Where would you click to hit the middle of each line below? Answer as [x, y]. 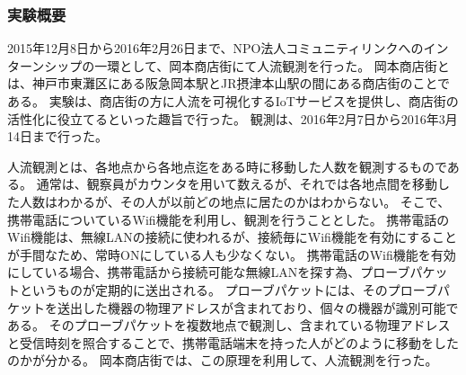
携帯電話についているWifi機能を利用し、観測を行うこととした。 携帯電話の [229, 219]
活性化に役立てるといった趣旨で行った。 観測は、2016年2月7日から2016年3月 [233, 118]
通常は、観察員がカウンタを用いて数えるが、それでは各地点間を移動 [237, 184]
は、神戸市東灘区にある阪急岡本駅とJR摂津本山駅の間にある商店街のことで [229, 83]
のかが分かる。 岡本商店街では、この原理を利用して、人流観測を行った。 [223, 360]
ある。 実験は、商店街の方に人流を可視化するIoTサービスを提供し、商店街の [233, 101]
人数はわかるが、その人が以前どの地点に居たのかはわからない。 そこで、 [235, 201]
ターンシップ [45, 65]
